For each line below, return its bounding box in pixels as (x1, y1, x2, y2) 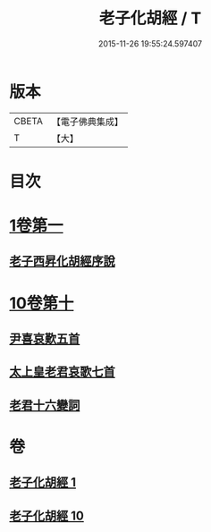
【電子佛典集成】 (51, 115, 123, 128)
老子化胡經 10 (9, 508, 85, 523)
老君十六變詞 (9, 397, 80, 412)
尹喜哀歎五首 (9, 332, 80, 347)
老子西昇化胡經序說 (9, 254, 115, 269)
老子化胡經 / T (98, 8, 202, 29)
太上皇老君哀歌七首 (9, 364, 115, 380)
